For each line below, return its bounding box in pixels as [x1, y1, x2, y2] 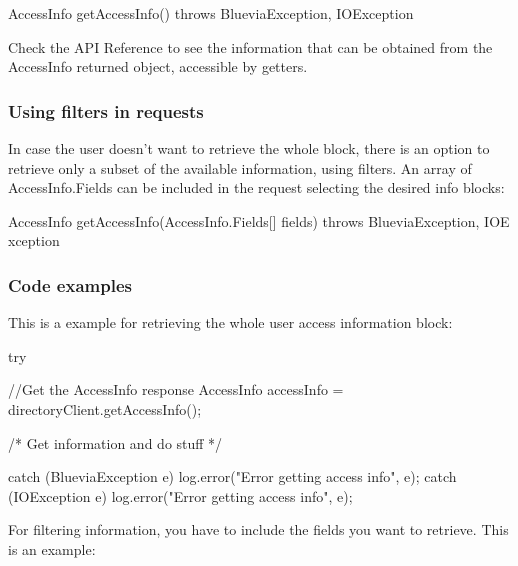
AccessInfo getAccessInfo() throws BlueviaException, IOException [8, 3, 414, 23]
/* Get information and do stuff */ [8, 432, 223, 453]
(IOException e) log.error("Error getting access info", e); [8, 485, 353, 506]
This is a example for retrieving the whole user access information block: [8, 312, 453, 333]
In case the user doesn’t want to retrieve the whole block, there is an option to [8, 138, 490, 158]
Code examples [8, 272, 132, 297]
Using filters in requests [8, 98, 204, 123]
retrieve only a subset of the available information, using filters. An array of [8, 157, 472, 178]
